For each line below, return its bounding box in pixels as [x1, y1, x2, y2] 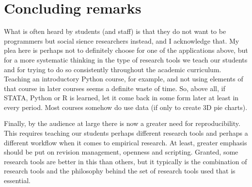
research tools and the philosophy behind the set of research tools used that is [4, 166, 236, 176]
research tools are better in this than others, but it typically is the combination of [4, 156, 247, 166]
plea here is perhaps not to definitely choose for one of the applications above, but [4, 45, 248, 55]
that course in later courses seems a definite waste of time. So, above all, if [4, 83, 225, 93]
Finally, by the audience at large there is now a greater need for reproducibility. [4, 118, 240, 128]
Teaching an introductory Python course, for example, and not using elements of [4, 74, 243, 84]
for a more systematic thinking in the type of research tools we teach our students [4, 54, 248, 64]
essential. [4, 175, 31, 186]
